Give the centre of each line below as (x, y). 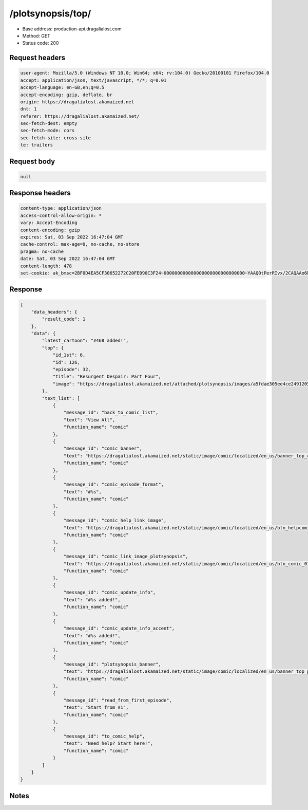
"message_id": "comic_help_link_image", (115, 521)
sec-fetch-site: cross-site (55, 138)
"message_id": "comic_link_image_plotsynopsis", (126, 557)
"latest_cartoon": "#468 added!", (85, 341)
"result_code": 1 (64, 319)
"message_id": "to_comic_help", (104, 736)
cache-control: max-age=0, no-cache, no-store (80, 244)
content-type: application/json (61, 208)
